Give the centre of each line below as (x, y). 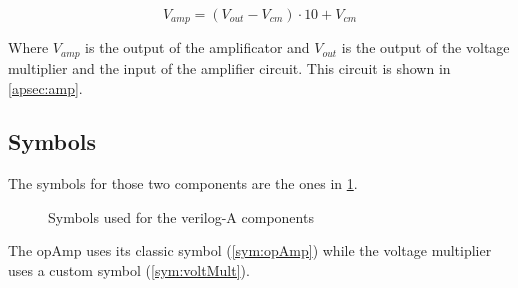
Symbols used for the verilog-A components (181, 216)
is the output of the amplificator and (197, 47)
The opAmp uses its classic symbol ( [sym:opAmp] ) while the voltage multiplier (250, 250)
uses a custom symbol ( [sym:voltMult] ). (129, 270)
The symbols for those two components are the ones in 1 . (183, 183)
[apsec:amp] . (45, 87)
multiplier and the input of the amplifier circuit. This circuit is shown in (229, 67)
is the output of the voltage (425, 47)
